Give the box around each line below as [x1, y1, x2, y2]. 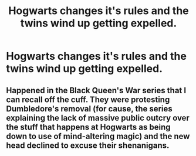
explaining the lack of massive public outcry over [6, 113, 190, 123]
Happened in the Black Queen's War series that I [6, 85, 187, 95]
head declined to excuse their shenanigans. [6, 140, 170, 150]
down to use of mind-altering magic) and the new [6, 131, 190, 141]
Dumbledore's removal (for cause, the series [6, 104, 173, 114]
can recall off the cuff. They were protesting [6, 94, 170, 104]
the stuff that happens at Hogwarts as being [6, 122, 171, 132]
